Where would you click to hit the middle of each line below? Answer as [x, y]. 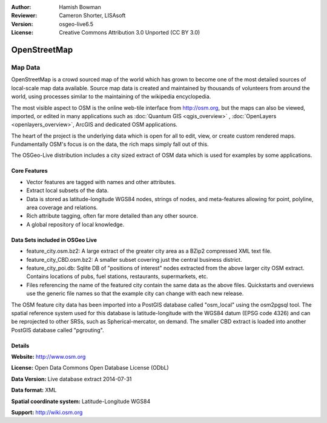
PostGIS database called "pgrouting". [58, 330]
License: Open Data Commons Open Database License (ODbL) [90, 368]
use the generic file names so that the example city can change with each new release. [135, 293]
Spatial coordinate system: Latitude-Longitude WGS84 [81, 401]
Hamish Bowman [80, 7]
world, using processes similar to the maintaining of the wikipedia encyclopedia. [111, 96]
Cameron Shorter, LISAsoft [92, 16]
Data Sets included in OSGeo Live [54, 240]
